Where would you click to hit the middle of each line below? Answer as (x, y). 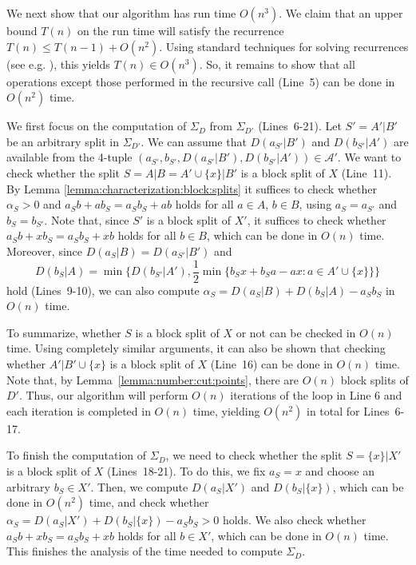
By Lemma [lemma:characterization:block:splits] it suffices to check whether (192, 188)
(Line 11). (366, 172)
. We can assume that (194, 141)
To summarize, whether (64, 332)
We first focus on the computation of (97, 126)
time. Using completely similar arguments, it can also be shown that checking (196, 348)
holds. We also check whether (294, 520)
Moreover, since (45, 251)
